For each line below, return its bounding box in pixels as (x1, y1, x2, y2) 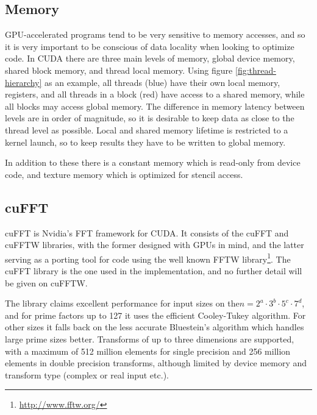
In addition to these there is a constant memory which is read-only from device (5, 156, 301, 169)
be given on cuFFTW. (5, 276, 88, 289)
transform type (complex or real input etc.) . (5, 368, 169, 381)
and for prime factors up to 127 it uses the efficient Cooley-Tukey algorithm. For (5, 308, 306, 321)
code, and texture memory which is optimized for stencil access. (5, 168, 243, 180)
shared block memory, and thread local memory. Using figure (5, 63, 233, 76)
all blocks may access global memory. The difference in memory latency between (5, 99, 305, 112)
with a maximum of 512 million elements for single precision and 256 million (5, 344, 291, 357)
